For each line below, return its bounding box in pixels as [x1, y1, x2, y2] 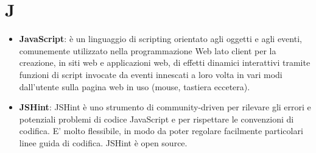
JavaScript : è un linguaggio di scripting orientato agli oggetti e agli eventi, [19, 32, 302, 45]
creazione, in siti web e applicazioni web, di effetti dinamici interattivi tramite [19, 56, 311, 69]
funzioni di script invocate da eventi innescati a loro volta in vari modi [19, 68, 283, 80]
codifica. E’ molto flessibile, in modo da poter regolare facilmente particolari [19, 124, 303, 137]
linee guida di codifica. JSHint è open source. [19, 136, 188, 149]
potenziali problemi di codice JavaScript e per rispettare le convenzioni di [19, 112, 294, 125]
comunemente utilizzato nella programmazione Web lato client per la [19, 44, 276, 57]
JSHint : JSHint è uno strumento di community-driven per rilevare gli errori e [19, 101, 311, 113]
